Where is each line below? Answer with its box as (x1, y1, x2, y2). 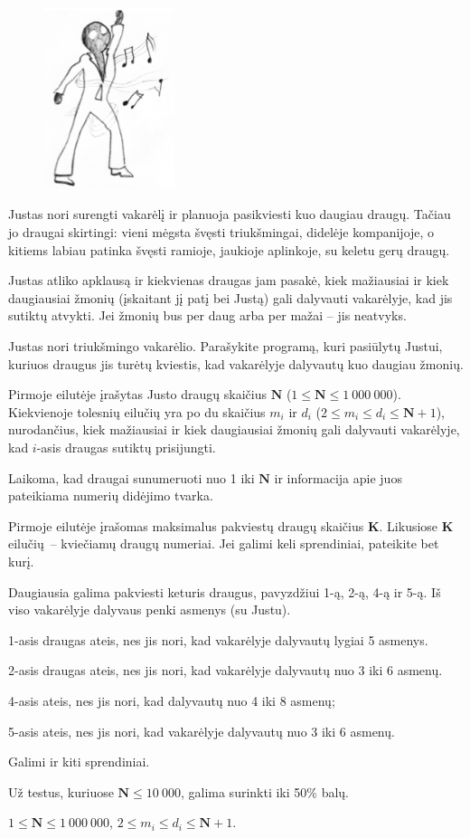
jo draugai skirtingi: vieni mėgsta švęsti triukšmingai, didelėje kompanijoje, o (8, 223, 435, 242)
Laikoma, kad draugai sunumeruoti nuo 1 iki (8, 468, 255, 487)
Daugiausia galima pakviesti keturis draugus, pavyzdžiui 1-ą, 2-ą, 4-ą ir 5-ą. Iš (8, 582, 441, 601)
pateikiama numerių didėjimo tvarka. (8, 486, 213, 505)
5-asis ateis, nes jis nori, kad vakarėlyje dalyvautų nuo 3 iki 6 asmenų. (8, 721, 395, 740)
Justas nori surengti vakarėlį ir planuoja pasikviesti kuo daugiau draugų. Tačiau (8, 205, 451, 224)
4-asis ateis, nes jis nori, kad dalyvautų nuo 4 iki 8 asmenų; (8, 690, 335, 709)
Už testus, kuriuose (8, 782, 114, 801)
